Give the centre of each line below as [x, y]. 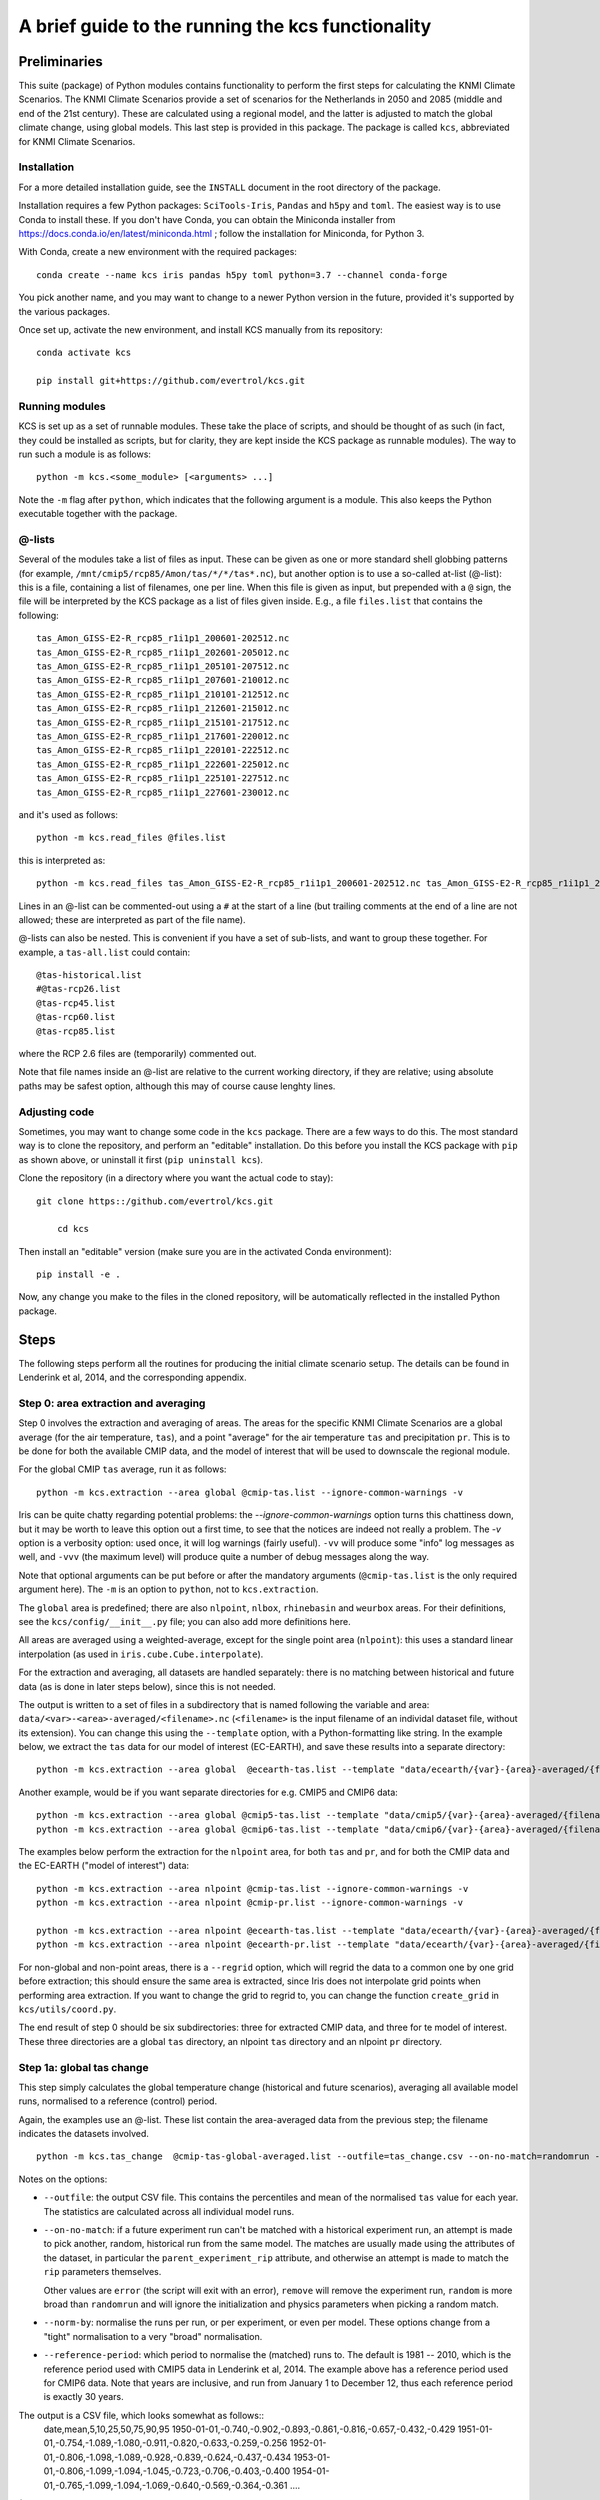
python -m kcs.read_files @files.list [131, 838]
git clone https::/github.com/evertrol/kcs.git [155, 1201]
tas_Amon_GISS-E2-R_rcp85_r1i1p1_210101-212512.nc [163, 694]
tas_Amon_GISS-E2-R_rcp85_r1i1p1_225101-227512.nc [163, 778]
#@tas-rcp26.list [78, 989]
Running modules [62, 406]
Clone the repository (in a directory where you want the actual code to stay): [176, 1178]
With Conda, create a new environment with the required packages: [157, 252]
